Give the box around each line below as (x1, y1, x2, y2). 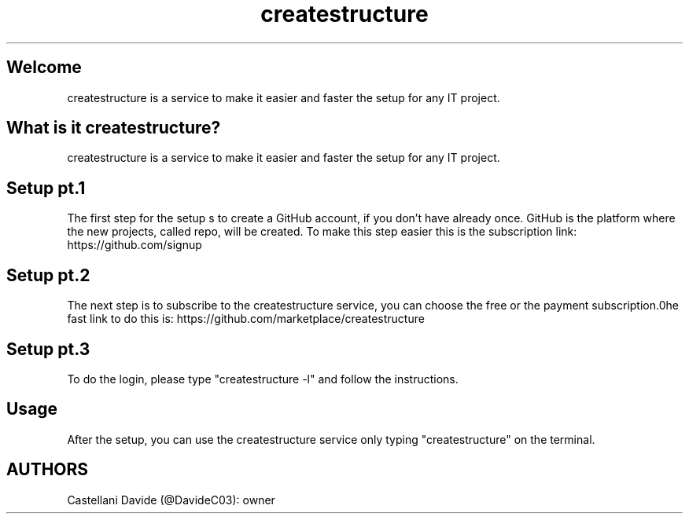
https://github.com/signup (67, 238, 202, 252)
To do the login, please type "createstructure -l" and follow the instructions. (67, 372, 459, 386)
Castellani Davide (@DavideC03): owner (67, 493, 275, 507)
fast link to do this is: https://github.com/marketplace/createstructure (67, 312, 425, 326)
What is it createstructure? (6, 118, 221, 138)
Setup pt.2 (6, 265, 90, 285)
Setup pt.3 (6, 339, 90, 359)
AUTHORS (6, 460, 89, 480)
